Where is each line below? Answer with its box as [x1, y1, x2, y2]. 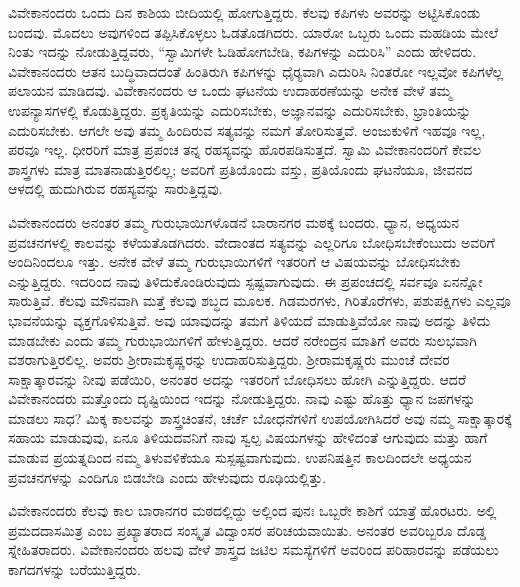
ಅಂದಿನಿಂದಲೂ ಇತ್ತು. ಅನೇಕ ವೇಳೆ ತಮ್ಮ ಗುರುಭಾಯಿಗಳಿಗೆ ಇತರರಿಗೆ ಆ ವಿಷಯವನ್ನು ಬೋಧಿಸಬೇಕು [8, 251, 461, 272]
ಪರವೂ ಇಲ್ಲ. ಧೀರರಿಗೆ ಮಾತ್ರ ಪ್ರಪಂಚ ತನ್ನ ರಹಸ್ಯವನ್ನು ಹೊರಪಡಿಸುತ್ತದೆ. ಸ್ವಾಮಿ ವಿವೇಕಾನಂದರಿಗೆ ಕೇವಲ [8, 139, 482, 160]
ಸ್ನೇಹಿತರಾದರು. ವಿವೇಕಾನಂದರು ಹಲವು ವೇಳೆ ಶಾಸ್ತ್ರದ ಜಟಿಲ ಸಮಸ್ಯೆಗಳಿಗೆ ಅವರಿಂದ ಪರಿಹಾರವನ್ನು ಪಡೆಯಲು [8, 539, 499, 560]
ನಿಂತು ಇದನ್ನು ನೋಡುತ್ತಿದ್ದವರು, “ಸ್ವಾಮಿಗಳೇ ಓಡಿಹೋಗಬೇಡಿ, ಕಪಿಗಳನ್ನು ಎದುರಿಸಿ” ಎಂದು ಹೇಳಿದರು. [8, 41, 477, 62]
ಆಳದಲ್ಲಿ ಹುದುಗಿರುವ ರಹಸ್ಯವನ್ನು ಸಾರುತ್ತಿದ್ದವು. [8, 178, 223, 199]
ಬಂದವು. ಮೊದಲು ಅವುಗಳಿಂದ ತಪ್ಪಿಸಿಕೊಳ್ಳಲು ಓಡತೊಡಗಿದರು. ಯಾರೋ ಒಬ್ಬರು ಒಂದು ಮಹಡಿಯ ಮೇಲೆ [8, 21, 499, 42]
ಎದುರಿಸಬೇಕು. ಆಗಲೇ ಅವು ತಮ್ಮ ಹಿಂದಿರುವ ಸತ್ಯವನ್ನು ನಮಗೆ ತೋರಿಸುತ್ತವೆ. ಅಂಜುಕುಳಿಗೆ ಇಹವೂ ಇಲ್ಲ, [8, 119, 486, 140]
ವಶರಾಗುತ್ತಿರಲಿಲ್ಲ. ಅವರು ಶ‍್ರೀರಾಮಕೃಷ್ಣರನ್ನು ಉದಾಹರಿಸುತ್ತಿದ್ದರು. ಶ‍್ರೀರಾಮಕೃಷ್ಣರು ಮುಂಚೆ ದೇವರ [8, 349, 450, 370]
